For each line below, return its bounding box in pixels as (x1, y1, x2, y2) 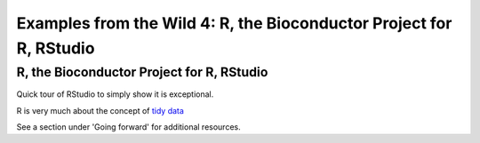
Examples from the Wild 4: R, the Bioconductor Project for (16, 13, 452, 33)
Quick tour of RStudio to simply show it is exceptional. (16, 89, 214, 99)
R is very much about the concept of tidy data (16, 105, 184, 115)
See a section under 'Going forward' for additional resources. (16, 121, 241, 132)
